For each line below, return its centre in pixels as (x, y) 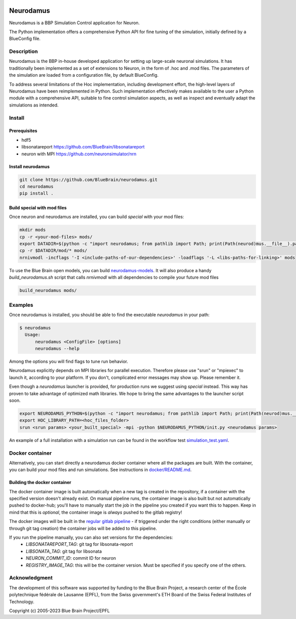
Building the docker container (40, 482)
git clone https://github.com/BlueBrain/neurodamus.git (89, 180)
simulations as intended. (34, 105)
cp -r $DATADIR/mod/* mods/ (53, 251)
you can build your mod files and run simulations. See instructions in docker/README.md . (100, 470)
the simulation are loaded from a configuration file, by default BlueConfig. (84, 75)
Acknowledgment (31, 578)
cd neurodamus (37, 186)
